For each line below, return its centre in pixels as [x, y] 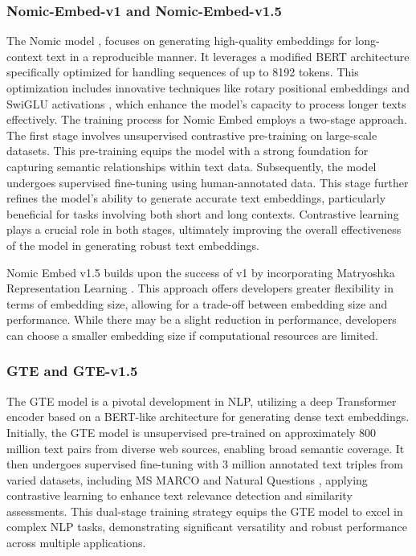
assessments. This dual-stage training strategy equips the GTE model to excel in [205, 511]
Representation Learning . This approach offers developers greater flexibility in [200, 288]
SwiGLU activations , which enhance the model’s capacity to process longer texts [206, 103]
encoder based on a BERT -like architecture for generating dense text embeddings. [208, 417]
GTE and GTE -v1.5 [72, 371]
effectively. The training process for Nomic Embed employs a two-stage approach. [207, 119]
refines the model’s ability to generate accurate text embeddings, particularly [196, 198]
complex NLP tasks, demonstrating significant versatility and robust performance [207, 527]
